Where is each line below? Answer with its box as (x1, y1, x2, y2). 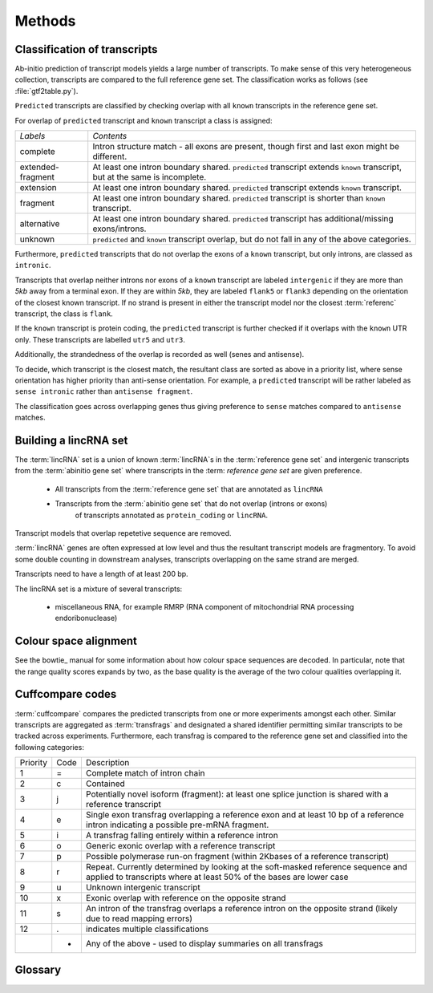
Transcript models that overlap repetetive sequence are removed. (14, 528, 232, 537)
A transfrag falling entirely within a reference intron (85, 830, 278, 841)
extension (19, 182, 57, 193)
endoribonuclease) (55, 614, 118, 623)
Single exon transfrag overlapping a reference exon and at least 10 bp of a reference (85, 809, 404, 821)
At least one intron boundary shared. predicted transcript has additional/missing (92, 213, 394, 225)
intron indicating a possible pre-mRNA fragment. (85, 819, 269, 830)
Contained (85, 778, 126, 789)
